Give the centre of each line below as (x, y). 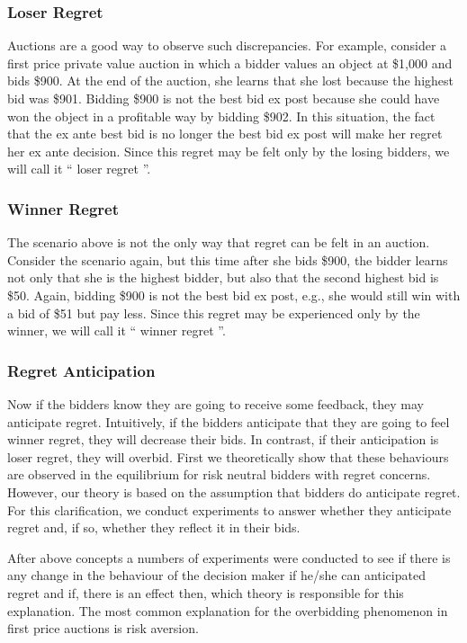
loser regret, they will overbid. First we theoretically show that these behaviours (228, 456)
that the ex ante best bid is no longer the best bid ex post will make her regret (225, 134)
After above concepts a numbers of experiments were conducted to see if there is (229, 557)
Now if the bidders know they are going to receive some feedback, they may (216, 403)
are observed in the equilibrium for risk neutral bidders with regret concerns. (219, 474)
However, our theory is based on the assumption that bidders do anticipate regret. (234, 491)
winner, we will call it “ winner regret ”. (117, 330)
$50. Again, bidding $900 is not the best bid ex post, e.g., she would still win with (234, 295)
